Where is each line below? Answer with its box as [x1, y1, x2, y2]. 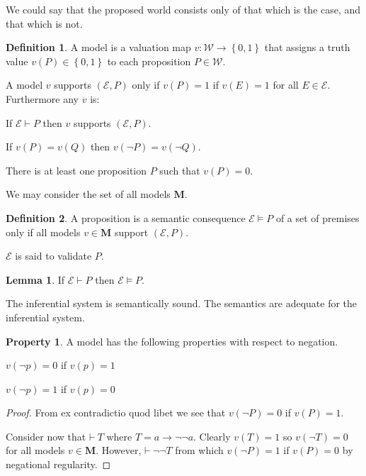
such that [159, 162, 200, 177]
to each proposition [107, 53, 191, 68]
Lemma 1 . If [6, 272, 65, 287]
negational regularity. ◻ [6, 457, 111, 472]
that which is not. [6, 16, 83, 31]
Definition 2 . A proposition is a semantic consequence [6, 210, 246, 225]
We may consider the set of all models [6, 187, 171, 201]
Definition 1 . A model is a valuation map [6, 40, 191, 55]
